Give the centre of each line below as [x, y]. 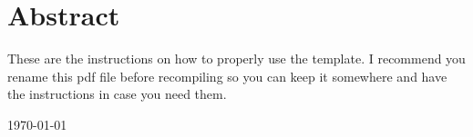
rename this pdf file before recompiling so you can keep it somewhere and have [227, 76]
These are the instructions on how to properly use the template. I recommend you [236, 59]
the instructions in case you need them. [117, 94]
